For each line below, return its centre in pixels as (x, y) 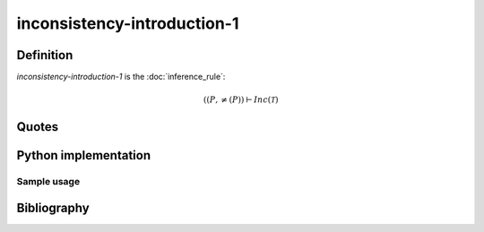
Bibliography (53, 207)
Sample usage (48, 182)
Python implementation (84, 155)
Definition (45, 55)
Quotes (38, 127)
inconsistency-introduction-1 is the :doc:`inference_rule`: (121, 77)
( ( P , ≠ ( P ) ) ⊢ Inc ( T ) (241, 100)
